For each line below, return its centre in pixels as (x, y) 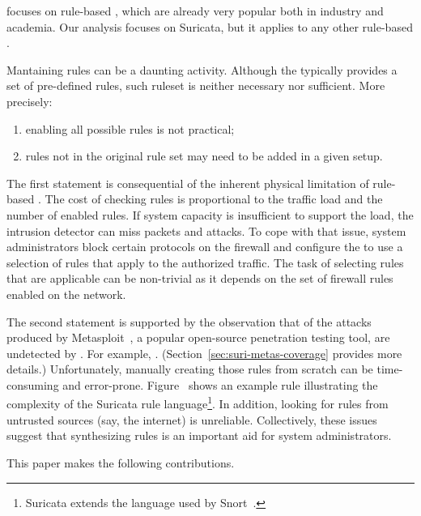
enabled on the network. (66, 294)
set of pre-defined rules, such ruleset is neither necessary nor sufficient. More (196, 85)
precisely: (30, 101)
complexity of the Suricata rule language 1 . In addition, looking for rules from (198, 403)
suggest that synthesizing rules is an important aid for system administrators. (199, 435)
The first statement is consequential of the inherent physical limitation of (188, 183)
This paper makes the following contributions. (121, 462)
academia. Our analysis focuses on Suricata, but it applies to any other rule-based (210, 26)
